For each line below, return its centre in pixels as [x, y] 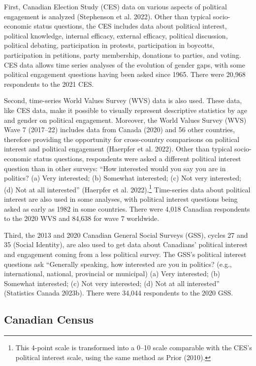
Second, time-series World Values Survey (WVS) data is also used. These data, [123, 100]
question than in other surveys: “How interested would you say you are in [115, 168]
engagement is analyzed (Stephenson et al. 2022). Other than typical [108, 16]
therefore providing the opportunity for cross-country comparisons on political [122, 139]
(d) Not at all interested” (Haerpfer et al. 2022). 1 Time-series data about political [127, 188]
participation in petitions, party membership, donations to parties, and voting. [123, 55]
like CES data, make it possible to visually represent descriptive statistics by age [126, 110]
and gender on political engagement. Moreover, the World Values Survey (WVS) [125, 120]
